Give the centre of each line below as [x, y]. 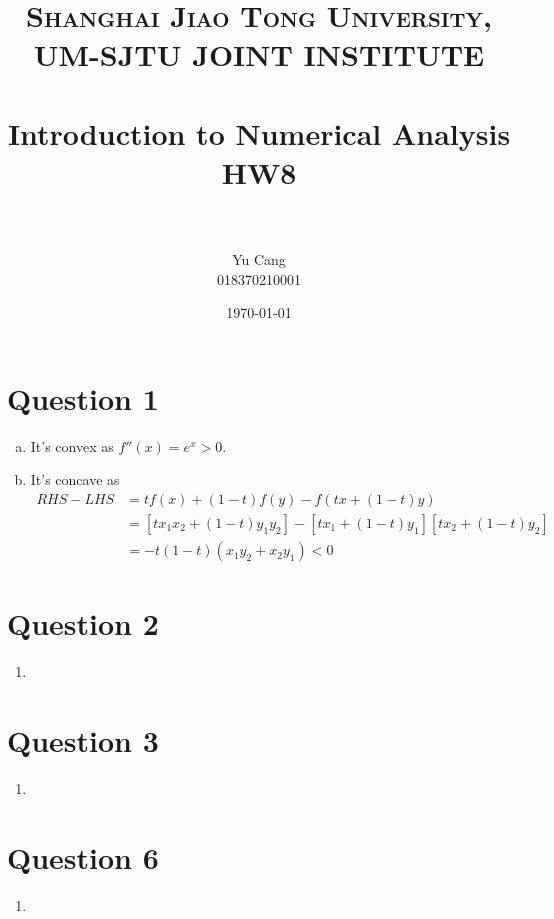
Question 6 [83, 856]
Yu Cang [259, 259]
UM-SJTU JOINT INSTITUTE [259, 54]
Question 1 [83, 397]
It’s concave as [75, 479]
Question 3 [83, 739]
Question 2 [83, 623]
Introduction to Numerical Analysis [259, 132]
